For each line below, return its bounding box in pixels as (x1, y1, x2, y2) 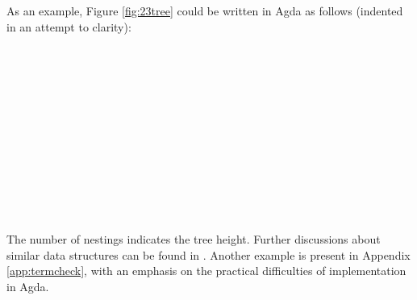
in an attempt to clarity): (6, 18, 131, 35)
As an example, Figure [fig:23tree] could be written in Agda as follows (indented (6, 2, 403, 19)
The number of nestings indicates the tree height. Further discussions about (6, 231, 381, 248)
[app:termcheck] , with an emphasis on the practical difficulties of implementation (6, 262, 407, 279)
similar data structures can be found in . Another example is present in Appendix (6, 246, 411, 263)
